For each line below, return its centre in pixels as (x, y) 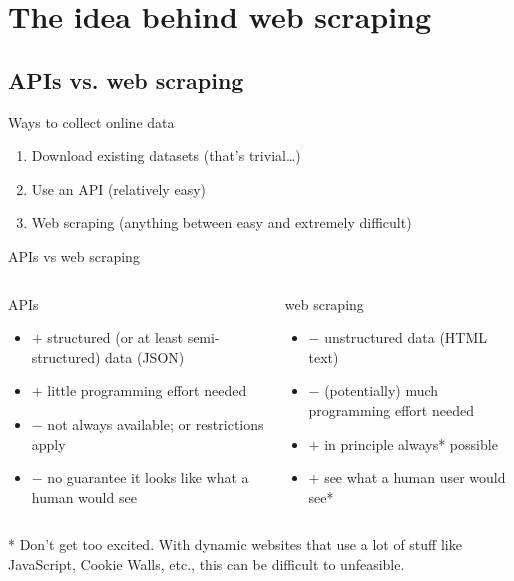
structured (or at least (115, 337)
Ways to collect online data (91, 121)
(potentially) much (381, 390)
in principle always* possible (411, 443)
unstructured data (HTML (406, 337)
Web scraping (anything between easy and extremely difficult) (221, 222)
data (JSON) (145, 356)
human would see (84, 496)
